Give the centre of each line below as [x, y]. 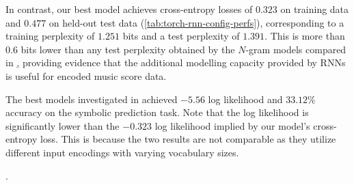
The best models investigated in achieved [92, 99]
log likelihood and [245, 99]
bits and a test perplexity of [181, 36]
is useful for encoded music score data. [86, 75]
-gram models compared [296, 49]
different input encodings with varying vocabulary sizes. [122, 152]
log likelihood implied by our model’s [232, 125]
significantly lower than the [63, 125]
